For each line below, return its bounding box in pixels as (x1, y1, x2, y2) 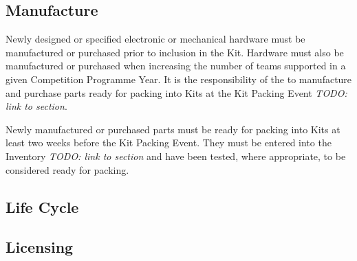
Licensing (6, 236, 74, 258)
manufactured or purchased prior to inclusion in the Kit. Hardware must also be (6, 45, 344, 59)
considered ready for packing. (6, 162, 129, 177)
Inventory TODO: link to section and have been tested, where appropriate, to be (6, 148, 346, 163)
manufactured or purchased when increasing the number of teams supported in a (6, 58, 346, 73)
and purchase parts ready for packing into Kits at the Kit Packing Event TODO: (6, 85, 347, 100)
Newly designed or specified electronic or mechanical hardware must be (6, 32, 305, 46)
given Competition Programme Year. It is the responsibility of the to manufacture (6, 71, 352, 86)
